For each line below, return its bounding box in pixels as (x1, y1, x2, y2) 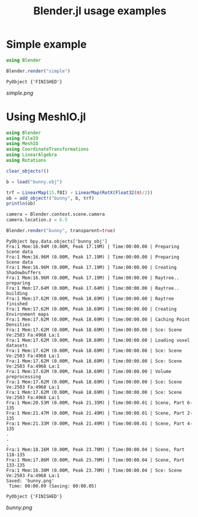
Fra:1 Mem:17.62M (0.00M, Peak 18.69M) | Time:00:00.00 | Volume (6, 368, 171, 374)
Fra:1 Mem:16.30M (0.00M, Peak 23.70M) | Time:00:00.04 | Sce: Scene (6, 467, 183, 474)
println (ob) (6, 200, 36, 206)
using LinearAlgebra (6, 152, 58, 158)
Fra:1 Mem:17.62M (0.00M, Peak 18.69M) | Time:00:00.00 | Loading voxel (6, 337, 190, 343)
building (6, 290, 28, 296)
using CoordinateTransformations (6, 146, 89, 152)
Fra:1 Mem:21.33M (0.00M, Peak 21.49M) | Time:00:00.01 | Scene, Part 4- (6, 421, 193, 427)
